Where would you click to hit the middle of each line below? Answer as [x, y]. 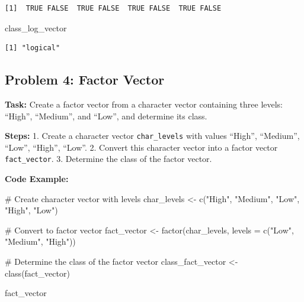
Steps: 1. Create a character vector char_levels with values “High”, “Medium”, [152, 136]
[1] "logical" [33, 48]
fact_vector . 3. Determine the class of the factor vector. [108, 159]
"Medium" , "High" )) [40, 241]
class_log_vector [36, 27]
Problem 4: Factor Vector [85, 79]
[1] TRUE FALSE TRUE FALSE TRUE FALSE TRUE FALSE [113, 8]
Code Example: [37, 179]
